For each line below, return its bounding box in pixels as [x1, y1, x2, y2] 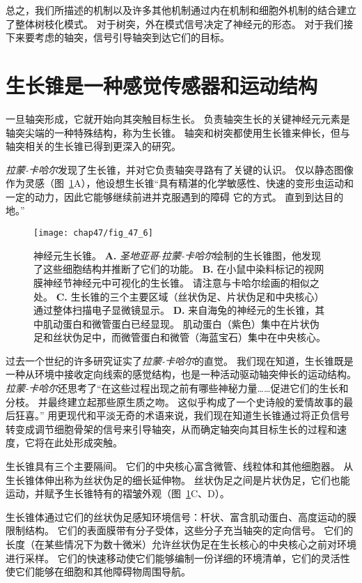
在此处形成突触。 [44, 435, 123, 450]
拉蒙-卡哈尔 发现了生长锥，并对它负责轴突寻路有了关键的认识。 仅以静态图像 [6, 162, 354, 176]
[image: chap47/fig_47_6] [33, 228, 153, 238]
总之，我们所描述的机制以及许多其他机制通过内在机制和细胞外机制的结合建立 [6, 3, 356, 17]
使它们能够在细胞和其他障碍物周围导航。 [6, 564, 191, 579]
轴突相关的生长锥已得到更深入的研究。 [6, 139, 181, 153]
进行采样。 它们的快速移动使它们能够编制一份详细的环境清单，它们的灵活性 [6, 550, 350, 565]
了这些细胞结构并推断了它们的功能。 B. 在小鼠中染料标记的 [33, 262, 305, 276]
